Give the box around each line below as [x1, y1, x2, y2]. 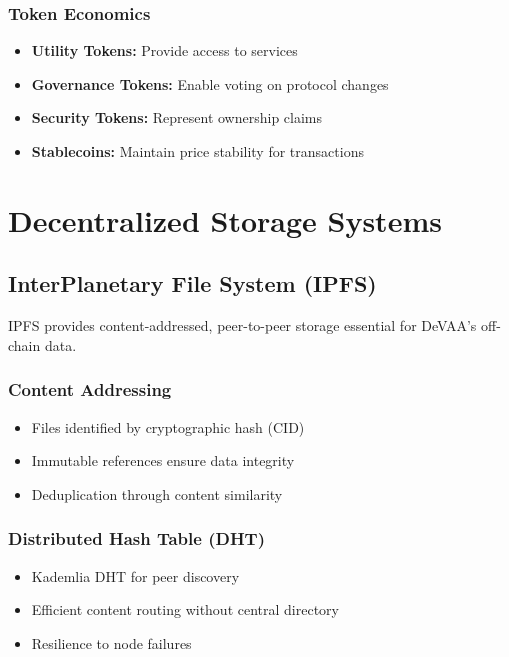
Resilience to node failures [31, 632, 192, 653]
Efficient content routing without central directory [31, 599, 339, 620]
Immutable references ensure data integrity [31, 450, 295, 471]
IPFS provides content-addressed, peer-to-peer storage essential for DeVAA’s [8, 315, 477, 336]
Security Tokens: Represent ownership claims [31, 107, 323, 128]
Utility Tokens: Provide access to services [31, 40, 298, 61]
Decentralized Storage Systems [8, 199, 442, 240]
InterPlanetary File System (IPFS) [8, 268, 377, 299]
